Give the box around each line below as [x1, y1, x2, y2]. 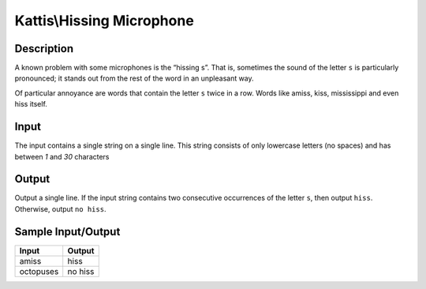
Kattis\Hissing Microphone [14, 12, 195, 29]
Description [14, 42, 74, 55]
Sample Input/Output [14, 225, 121, 238]
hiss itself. [14, 99, 47, 109]
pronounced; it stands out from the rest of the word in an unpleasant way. [14, 73, 254, 83]
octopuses [19, 265, 59, 276]
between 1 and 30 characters [14, 152, 110, 161]
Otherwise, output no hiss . [14, 204, 106, 213]
